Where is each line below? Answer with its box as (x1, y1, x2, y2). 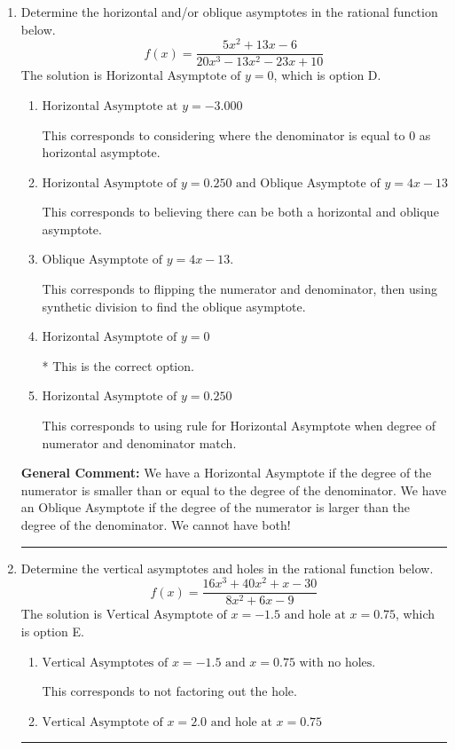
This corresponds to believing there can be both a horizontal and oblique (42, 202, 439, 221)
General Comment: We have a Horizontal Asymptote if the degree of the (20, 463, 432, 482)
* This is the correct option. (42, 356, 194, 375)
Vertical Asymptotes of (42, 656, 169, 669)
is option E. (20, 621, 84, 640)
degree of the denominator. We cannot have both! (20, 516, 291, 534)
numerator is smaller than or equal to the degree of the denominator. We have (20, 480, 447, 499)
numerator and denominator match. (42, 433, 237, 452)
